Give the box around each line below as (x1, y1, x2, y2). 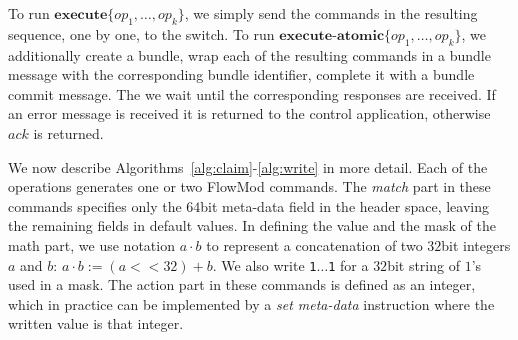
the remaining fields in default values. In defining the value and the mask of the (8, 215, 496, 236)
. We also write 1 (212, 254, 317, 275)
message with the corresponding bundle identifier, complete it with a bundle (8, 64, 475, 85)
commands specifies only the (8, 195, 182, 216)
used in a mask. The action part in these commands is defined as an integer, (8, 274, 476, 295)
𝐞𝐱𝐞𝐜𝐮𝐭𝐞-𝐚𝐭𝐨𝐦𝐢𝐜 (279, 28, 385, 43)
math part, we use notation (8, 234, 175, 255)
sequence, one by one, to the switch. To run (8, 23, 275, 44)
